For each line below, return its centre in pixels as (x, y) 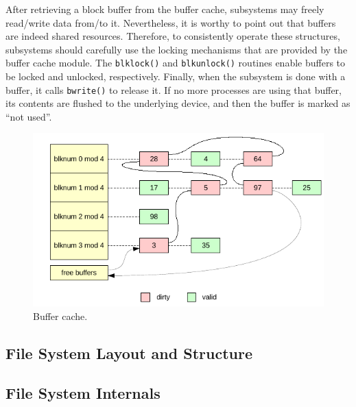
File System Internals (83, 393)
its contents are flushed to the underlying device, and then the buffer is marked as (178, 103)
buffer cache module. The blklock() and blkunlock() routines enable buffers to (176, 63)
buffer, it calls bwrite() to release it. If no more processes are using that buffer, (174, 89)
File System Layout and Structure (129, 353)
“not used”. (29, 116)
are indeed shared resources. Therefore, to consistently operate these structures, (173, 36)
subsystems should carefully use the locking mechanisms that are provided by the (177, 49)
